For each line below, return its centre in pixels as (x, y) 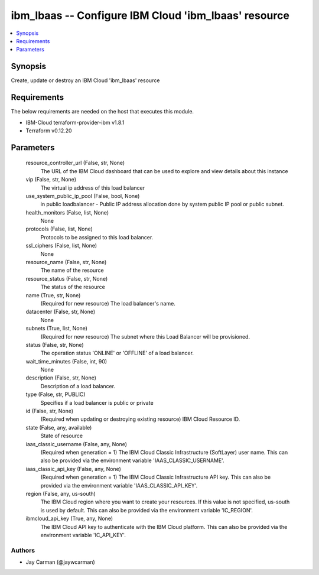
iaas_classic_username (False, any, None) (76, 444)
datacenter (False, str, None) (61, 312)
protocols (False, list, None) (59, 229)
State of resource (62, 436)
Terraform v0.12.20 (49, 131)
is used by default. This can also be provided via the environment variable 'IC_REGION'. (147, 510)
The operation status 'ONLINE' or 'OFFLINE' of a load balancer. (117, 353)
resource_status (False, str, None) (67, 278)
